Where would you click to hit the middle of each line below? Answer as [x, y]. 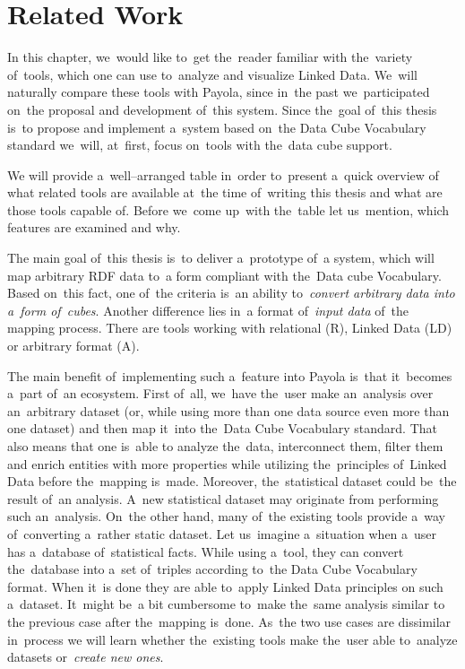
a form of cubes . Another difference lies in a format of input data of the [208, 310]
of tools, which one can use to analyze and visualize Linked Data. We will [212, 74]
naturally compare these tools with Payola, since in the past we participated [219, 92]
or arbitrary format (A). [73, 346]
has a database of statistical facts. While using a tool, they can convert [206, 551]
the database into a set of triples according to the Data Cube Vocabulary [212, 569]
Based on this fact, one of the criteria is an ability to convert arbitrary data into [231, 293]
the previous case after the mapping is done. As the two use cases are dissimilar [229, 621]
